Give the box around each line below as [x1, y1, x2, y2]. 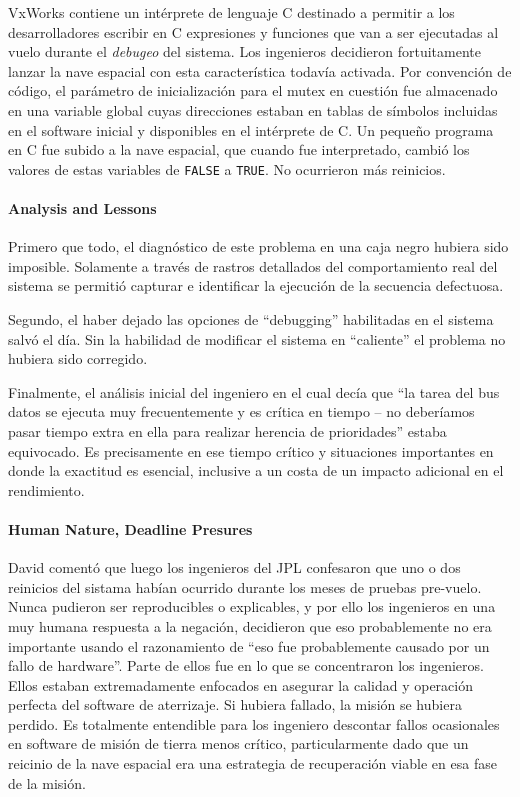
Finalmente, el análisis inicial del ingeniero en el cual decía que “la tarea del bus [8, 381, 500, 402]
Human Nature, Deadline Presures [8, 518, 253, 539]
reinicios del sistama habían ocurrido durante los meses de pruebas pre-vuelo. [8, 576, 482, 597]
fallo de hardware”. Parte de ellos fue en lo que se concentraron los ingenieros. [8, 655, 484, 676]
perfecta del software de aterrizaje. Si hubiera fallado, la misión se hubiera [8, 694, 462, 715]
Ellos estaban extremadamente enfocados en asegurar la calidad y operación [8, 674, 473, 695]
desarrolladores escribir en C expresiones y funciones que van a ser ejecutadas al [8, 21, 499, 42]
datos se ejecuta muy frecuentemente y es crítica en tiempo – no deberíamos [8, 401, 475, 422]
